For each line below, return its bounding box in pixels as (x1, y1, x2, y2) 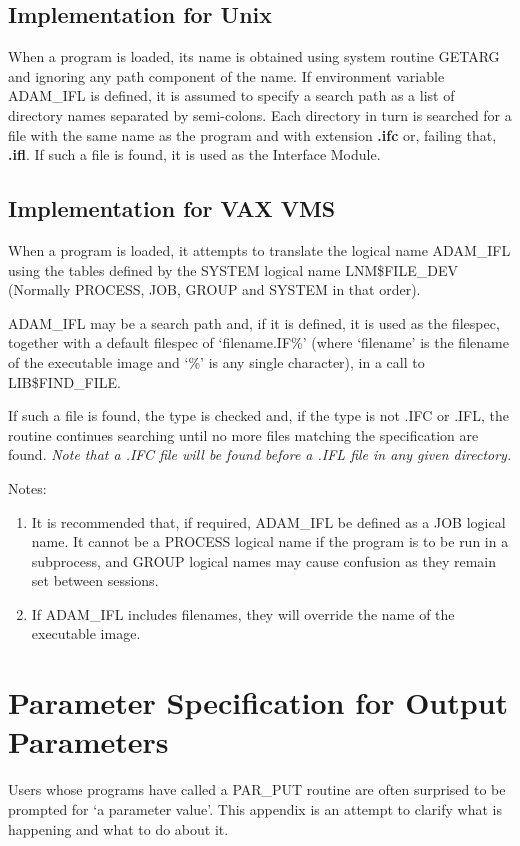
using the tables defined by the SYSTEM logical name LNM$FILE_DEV (8, 259, 458, 280)
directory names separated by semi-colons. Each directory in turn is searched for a (8, 104, 512, 125)
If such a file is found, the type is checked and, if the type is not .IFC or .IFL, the (8, 405, 510, 426)
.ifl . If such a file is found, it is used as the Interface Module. (8, 144, 381, 165)
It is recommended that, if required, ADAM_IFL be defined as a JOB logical (31, 511, 506, 532)
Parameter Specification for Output (8, 682, 509, 723)
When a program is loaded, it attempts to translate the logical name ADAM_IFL (8, 239, 511, 260)
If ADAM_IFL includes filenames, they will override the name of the (31, 603, 455, 624)
